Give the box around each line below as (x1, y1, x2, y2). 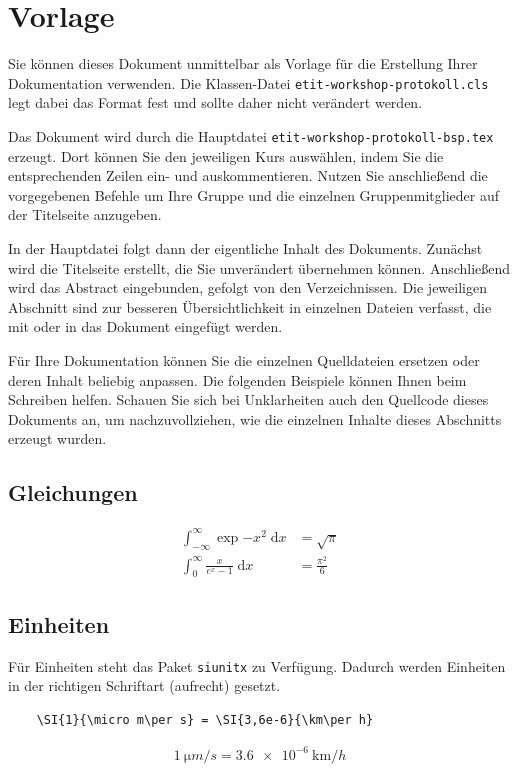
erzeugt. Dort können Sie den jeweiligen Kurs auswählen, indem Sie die (8, 145, 444, 166)
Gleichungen (8, 477, 138, 508)
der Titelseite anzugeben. (8, 204, 162, 225)
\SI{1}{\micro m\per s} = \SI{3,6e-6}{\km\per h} (36, 712, 374, 727)
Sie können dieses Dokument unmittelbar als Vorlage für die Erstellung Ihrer (8, 53, 478, 74)
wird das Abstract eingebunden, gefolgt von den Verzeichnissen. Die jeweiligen (8, 277, 487, 298)
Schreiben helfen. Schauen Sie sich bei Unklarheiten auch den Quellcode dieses (8, 389, 489, 410)
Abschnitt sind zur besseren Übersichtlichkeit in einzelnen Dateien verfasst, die (8, 296, 492, 317)
